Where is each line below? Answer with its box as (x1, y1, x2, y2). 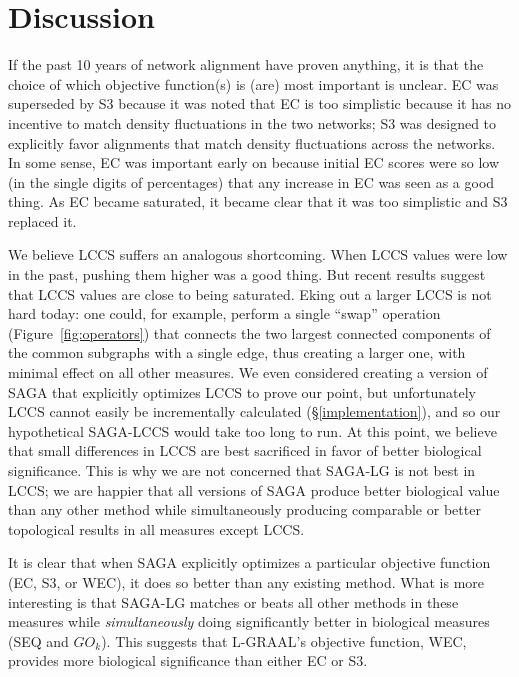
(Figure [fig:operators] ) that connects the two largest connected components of (8, 322, 491, 343)
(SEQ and (8, 630, 69, 651)
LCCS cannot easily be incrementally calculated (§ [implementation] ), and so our (8, 401, 501, 422)
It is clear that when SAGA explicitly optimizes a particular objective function (8, 552, 491, 573)
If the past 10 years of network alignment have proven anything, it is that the (8, 54, 484, 75)
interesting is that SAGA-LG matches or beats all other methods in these (8, 591, 459, 612)
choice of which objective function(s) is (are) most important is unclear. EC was (8, 73, 499, 94)
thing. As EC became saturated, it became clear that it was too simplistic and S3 (8, 191, 508, 212)
